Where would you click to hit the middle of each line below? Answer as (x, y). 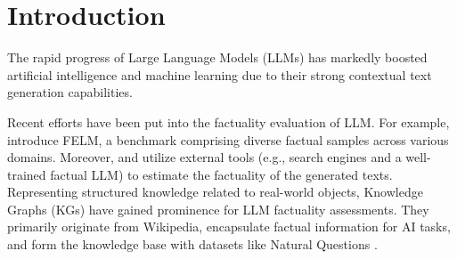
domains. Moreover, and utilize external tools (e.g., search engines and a (204, 157)
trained (27, 174)
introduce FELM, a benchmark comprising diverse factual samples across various (228, 139)
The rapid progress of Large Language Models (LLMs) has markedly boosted (217, 57)
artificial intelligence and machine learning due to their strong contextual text (220, 74)
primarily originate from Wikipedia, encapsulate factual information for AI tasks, (229, 227)
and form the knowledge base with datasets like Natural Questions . (192, 244)
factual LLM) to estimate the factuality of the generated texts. (221, 174)
